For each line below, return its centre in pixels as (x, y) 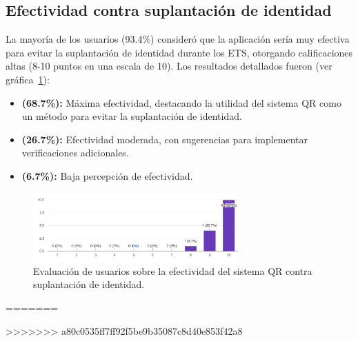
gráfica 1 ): (28, 79)
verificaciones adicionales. (75, 153)
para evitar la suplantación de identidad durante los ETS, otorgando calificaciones (179, 52)
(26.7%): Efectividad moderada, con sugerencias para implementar (165, 139)
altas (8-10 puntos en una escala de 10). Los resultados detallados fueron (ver (169, 66)
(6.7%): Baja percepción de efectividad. (107, 175)
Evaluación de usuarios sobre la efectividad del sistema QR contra (173, 270)
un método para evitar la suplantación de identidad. (132, 116)
